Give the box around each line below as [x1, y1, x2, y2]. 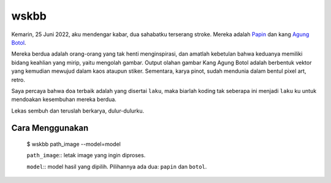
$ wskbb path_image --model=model [26, 141, 121, 148]
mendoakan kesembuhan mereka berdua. [11, 95, 116, 103]
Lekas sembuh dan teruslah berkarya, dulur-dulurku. [11, 107, 145, 114]
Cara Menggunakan [11, 123, 89, 133]
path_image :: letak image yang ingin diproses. [26, 152, 146, 159]
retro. [11, 76, 26, 83]
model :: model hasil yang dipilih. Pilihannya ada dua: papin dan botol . [26, 163, 207, 170]
